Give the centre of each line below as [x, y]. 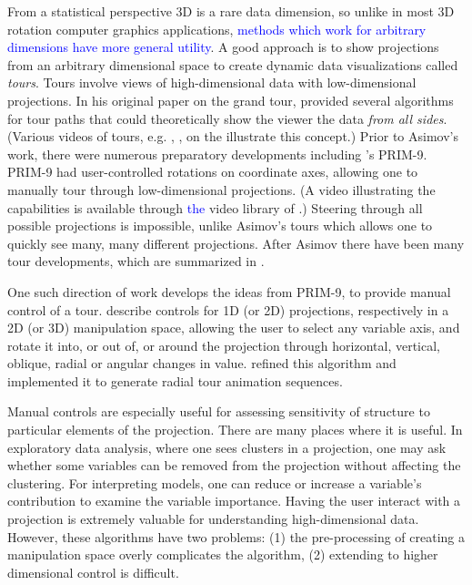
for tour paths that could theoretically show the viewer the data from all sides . [227, 118]
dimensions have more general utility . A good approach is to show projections [223, 47]
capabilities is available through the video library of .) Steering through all [215, 207]
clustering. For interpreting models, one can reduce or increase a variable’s [215, 482]
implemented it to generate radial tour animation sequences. [175, 380]
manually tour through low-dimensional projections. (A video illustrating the [221, 189]
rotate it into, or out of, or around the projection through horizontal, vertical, [224, 345]
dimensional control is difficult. [93, 572]
